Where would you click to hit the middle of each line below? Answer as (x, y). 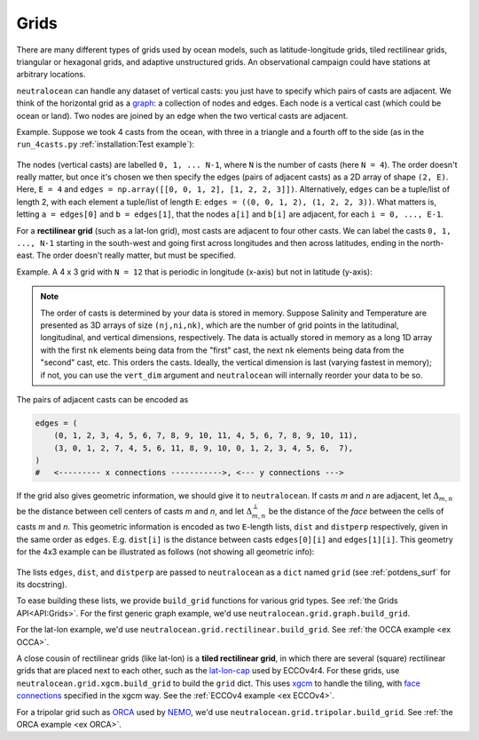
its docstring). (42, 585)
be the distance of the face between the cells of (356, 511)
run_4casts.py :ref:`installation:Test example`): (106, 144)
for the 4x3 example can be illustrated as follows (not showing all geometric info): (165, 552)
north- (432, 243)
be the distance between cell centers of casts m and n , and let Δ (134, 511)
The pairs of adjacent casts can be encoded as (102, 399)
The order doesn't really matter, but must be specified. (137, 255)
